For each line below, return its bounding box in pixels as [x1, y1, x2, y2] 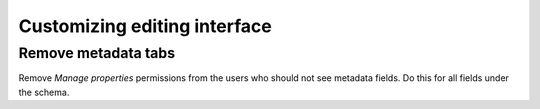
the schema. [18, 86, 70, 98]
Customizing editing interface [18, 15, 272, 37]
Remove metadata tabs [18, 44, 175, 62]
